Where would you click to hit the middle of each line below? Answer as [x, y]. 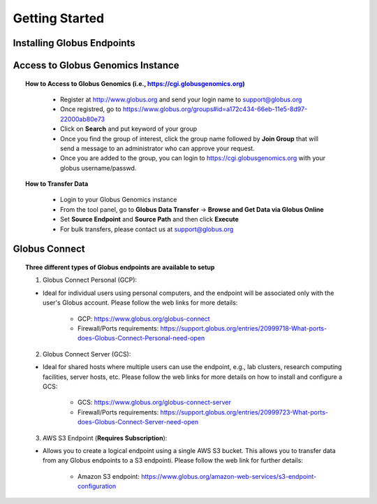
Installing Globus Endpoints [74, 43]
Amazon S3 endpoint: [109, 476]
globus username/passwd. [98, 168]
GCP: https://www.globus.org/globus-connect [144, 319]
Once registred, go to [91, 109]
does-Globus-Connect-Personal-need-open [141, 338]
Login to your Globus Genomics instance [119, 200]
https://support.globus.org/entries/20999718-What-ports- [244, 329]
